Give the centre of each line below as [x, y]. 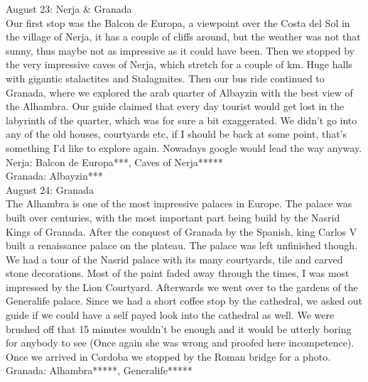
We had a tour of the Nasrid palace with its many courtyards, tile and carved [174, 259]
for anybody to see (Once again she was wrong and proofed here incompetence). [180, 343]
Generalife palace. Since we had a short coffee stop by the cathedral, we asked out [184, 301]
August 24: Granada [50, 189]
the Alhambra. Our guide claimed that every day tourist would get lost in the [175, 106]
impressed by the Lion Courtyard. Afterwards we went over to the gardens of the [182, 286]
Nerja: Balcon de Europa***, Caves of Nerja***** [114, 162]
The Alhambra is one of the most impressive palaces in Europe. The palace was [179, 203]
